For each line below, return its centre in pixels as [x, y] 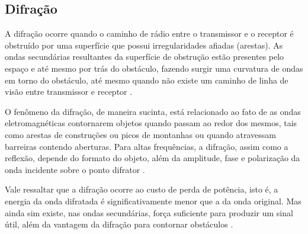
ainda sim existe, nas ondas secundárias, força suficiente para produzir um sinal [149, 212]
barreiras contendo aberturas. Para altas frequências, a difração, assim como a [147, 146]
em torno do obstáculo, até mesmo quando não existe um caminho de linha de [147, 80]
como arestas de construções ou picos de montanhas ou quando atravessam [141, 134]
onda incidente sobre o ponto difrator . [75, 169]
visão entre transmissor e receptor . [69, 92]
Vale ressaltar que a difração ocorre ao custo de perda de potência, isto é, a [142, 189]
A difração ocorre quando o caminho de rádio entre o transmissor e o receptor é [149, 33]
